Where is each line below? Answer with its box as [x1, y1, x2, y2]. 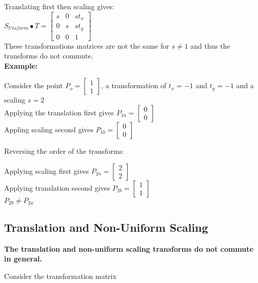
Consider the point [4, 80, 63, 91]
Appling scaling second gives [4, 124, 94, 134]
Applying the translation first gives [4, 107, 114, 117]
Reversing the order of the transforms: [4, 145, 124, 156]
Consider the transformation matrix [4, 270, 116, 281]
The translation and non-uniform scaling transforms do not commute [4, 243, 253, 254]
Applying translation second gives [4, 182, 110, 193]
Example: [4, 60, 38, 71]
